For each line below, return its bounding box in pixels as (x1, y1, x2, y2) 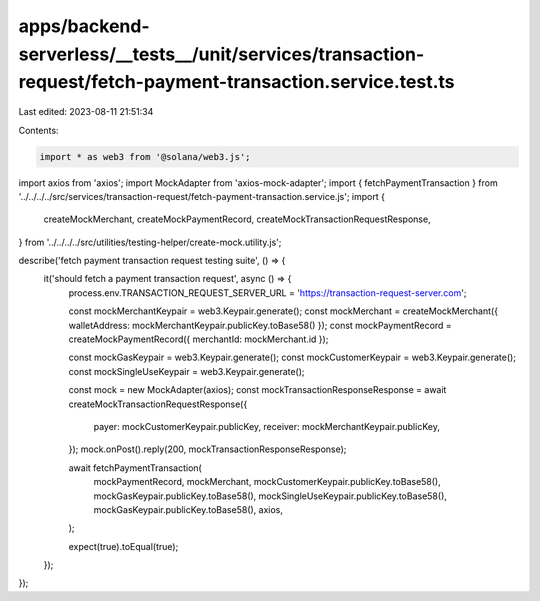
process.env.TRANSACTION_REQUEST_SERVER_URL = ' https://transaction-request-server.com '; (68, 286, 467, 299)
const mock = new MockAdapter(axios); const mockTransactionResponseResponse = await (68, 384, 447, 396)
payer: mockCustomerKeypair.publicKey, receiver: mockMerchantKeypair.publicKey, (93, 420, 440, 432)
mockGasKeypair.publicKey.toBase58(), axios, (93, 503, 284, 515)
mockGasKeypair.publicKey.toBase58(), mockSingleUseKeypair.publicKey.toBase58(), (93, 490, 447, 502)
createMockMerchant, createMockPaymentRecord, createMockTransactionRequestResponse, (43, 213, 431, 225)
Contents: (18, 124, 59, 136)
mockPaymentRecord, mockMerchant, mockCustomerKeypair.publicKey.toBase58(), (93, 476, 442, 488)
